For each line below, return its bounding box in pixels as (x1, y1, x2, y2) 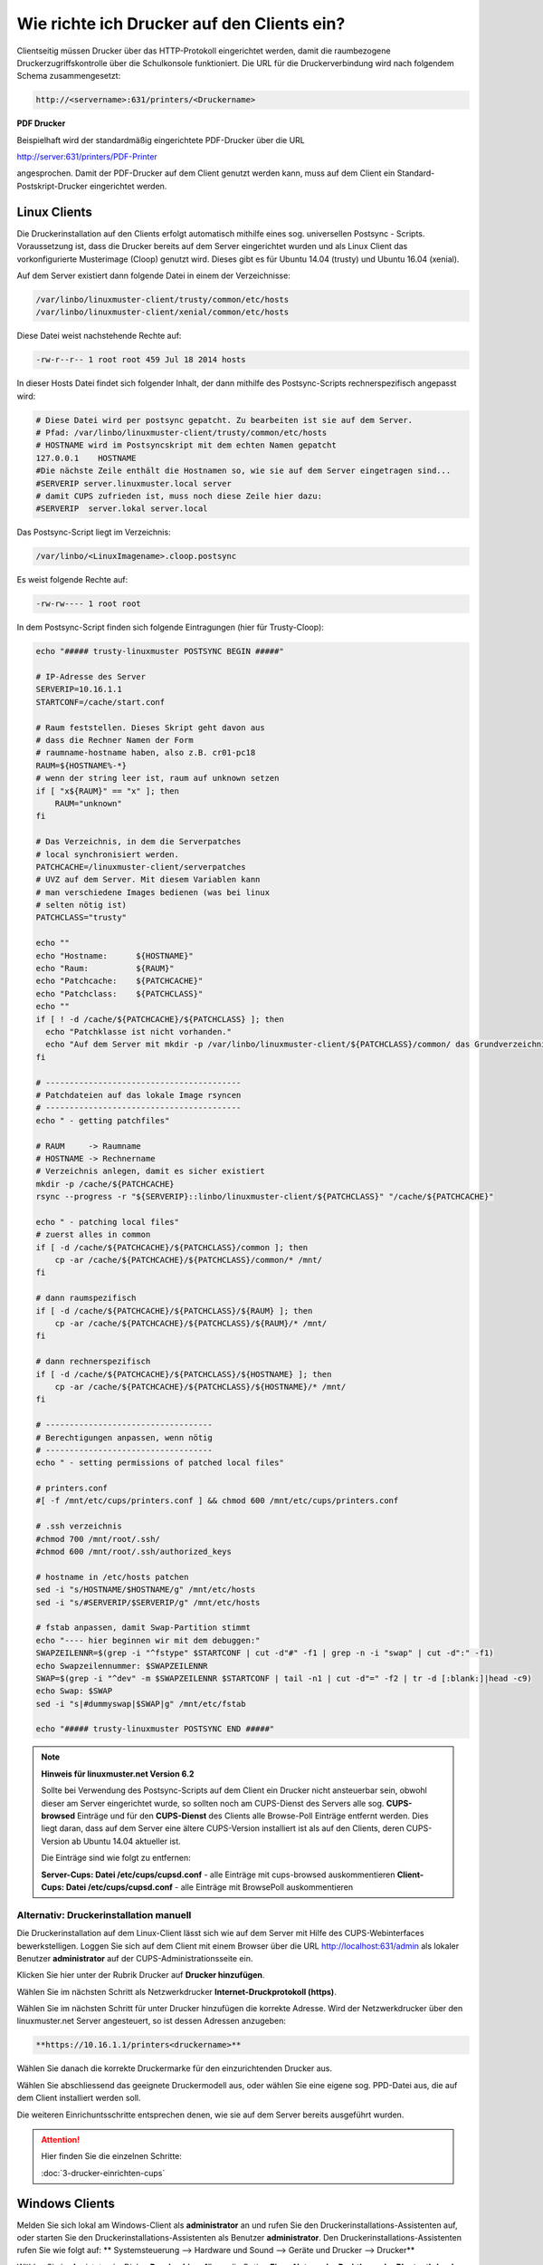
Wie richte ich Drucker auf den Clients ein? (16, 14, 346, 34)
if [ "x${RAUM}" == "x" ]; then (35, 786, 180, 796)
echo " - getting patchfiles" (35, 1115, 170, 1125)
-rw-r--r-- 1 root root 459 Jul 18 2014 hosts (35, 354, 246, 365)
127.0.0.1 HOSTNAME (35, 453, 137, 463)
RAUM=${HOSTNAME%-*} (35, 760, 127, 770)
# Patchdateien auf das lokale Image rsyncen (35, 1090, 242, 1100)
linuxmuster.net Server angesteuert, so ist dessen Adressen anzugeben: (16, 2016, 287, 2027)
